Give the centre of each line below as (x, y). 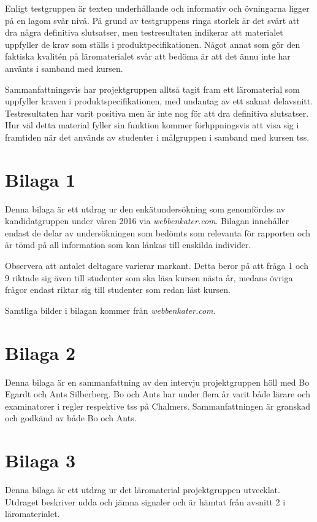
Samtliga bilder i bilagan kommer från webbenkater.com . (110, 310)
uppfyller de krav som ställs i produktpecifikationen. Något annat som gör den (153, 44)
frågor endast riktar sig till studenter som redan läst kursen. (118, 290)
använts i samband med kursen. (64, 68)
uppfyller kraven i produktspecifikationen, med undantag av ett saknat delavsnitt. (159, 101)
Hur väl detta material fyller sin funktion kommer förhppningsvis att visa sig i (152, 125)
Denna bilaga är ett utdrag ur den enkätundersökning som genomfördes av (145, 208)
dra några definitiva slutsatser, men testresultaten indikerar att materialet (144, 32)
